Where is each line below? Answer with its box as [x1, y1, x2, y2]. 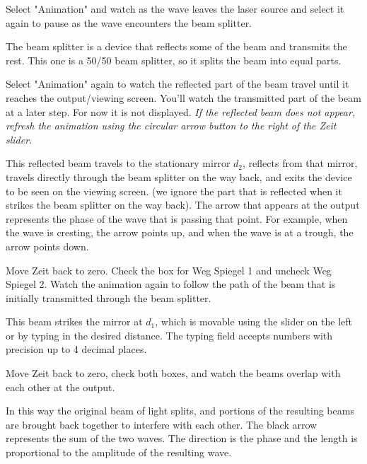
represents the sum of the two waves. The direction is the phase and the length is [6, 431, 358, 446]
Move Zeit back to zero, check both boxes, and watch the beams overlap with [6, 366, 341, 381]
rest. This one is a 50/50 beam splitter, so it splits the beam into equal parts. [6, 52, 342, 67]
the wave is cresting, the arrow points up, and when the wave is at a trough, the [6, 225, 354, 240]
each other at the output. [6, 379, 115, 394]
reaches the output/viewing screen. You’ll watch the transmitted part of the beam [6, 90, 361, 105]
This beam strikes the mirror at [6, 314, 143, 329]
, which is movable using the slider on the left [155, 314, 352, 329]
